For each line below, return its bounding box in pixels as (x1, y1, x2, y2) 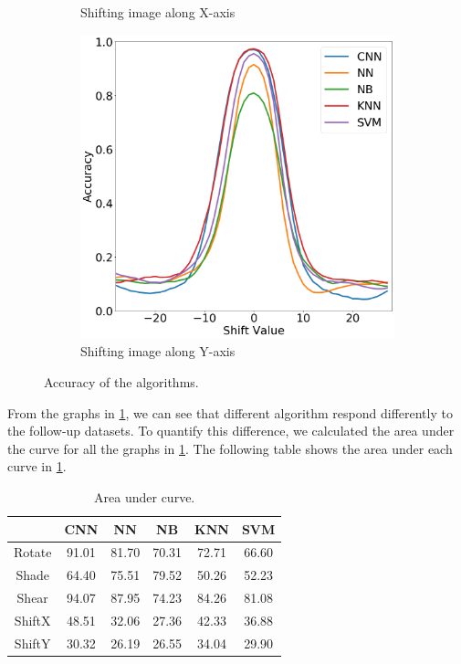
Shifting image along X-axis (80, 3, 236, 21)
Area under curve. (94, 487, 195, 506)
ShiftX (14, 610, 51, 629)
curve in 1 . (7, 457, 67, 476)
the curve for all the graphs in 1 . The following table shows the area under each (7, 438, 453, 458)
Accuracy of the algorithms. (44, 372, 199, 391)
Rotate (14, 543, 52, 562)
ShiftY (14, 633, 51, 652)
